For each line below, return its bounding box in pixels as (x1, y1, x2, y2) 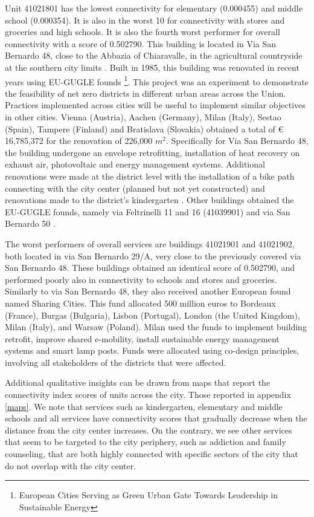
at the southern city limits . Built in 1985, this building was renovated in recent (5, 60, 300, 73)
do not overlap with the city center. (5, 459, 136, 472)
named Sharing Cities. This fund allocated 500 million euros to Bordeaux (5, 296, 276, 309)
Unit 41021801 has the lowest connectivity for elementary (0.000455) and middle (5, 2, 303, 14)
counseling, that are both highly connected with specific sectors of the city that (5, 447, 298, 460)
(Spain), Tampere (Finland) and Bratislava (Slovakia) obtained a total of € (5, 122, 284, 135)
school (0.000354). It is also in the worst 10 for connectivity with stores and (5, 13, 285, 26)
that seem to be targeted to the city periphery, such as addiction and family (5, 435, 286, 448)
